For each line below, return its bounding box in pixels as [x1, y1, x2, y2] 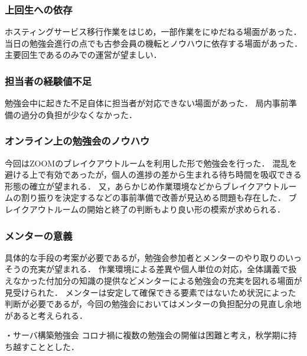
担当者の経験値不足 [5, 73, 92, 88]
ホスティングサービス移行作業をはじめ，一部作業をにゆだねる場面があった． [5, 25, 302, 38]
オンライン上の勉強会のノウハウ [5, 133, 150, 148]
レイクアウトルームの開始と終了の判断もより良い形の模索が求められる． [5, 203, 286, 215]
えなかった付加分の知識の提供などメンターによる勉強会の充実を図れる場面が [5, 275, 302, 286]
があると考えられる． [5, 309, 87, 321]
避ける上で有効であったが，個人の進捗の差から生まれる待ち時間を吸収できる [5, 168, 302, 181]
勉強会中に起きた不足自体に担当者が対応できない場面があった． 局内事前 [5, 97, 289, 109]
